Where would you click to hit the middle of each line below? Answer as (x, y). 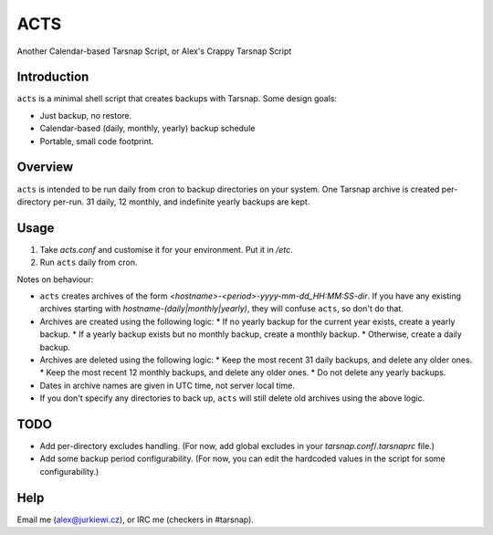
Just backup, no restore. (86, 115)
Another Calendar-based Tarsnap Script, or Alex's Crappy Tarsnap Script (154, 51)
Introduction (53, 77)
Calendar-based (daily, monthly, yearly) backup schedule (147, 129)
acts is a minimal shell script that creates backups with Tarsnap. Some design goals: (177, 99)
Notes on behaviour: (55, 279)
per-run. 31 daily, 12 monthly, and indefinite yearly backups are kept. (182, 202)
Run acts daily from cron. (89, 262)
